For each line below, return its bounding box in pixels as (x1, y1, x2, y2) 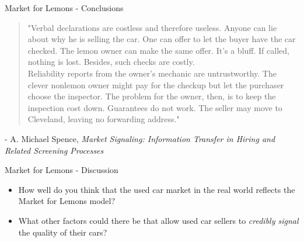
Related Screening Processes (5, 144, 104, 156)
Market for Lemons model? (18, 195, 116, 207)
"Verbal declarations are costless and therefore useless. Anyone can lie (27, 21, 277, 33)
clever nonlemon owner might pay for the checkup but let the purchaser (27, 78, 284, 91)
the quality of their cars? (18, 226, 107, 238)
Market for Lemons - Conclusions (5, 2, 124, 13)
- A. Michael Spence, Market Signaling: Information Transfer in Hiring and (5, 132, 275, 144)
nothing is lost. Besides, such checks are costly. (27, 56, 195, 68)
